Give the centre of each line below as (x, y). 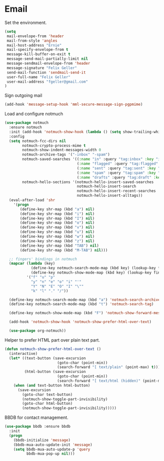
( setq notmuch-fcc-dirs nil (38, 141)
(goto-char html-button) (47, 404)
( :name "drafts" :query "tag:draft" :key (120, 177)
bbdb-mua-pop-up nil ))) (51, 454)
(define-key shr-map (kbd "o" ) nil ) (57, 223)
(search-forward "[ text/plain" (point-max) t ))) (109, 367)
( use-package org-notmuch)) (38, 331)
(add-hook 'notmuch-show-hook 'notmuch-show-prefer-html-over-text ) (80, 322)
